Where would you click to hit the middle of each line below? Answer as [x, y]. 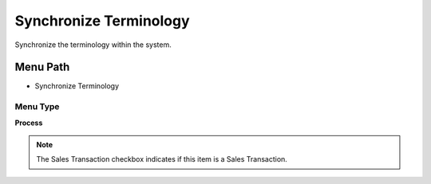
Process [29, 123]
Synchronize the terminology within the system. [93, 45]
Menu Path [42, 67]
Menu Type [37, 107]
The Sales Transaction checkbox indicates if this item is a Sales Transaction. [162, 159]
